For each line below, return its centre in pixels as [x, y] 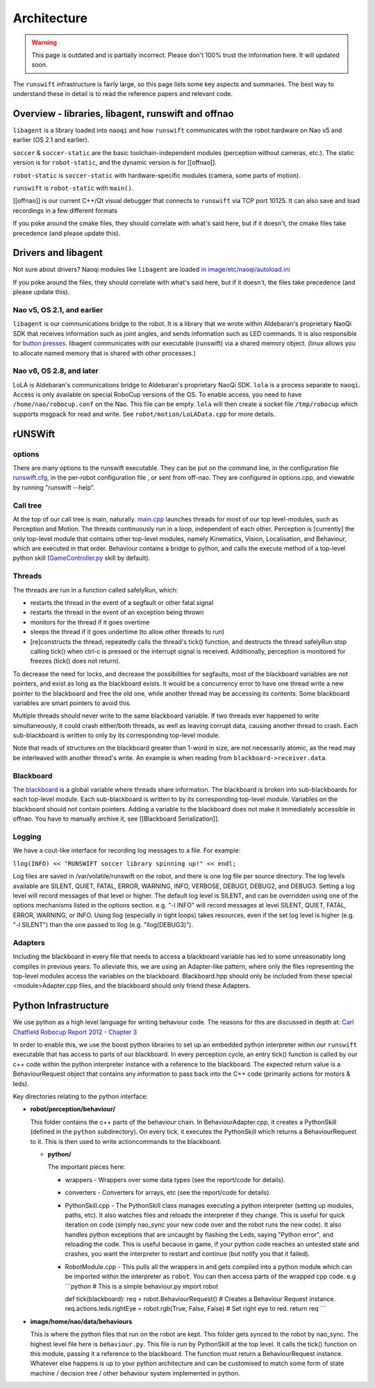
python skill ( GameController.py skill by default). [82, 558]
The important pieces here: [86, 1167]
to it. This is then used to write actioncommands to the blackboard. [126, 1141]
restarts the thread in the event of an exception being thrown [117, 613]
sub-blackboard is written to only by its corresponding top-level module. [116, 735]
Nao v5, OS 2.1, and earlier [58, 309]
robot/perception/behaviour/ [73, 1109]
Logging [27, 837]
